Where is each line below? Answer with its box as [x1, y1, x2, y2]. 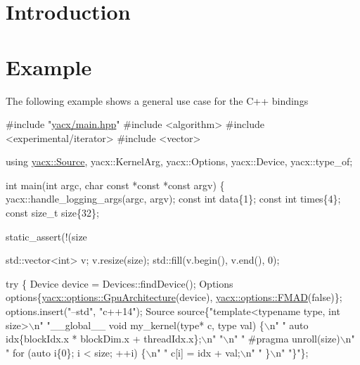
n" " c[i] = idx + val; [151, 345, 240, 359]
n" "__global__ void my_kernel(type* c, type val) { [34, 317, 264, 332]
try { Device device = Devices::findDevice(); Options [6, 276, 233, 290]
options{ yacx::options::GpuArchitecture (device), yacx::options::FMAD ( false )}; [6, 290, 342, 305]
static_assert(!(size [6, 229, 87, 243]
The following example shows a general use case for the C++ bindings [6, 93, 309, 108]
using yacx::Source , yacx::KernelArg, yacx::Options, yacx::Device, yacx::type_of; [6, 154, 353, 169]
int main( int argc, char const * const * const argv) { [6, 177, 225, 192]
